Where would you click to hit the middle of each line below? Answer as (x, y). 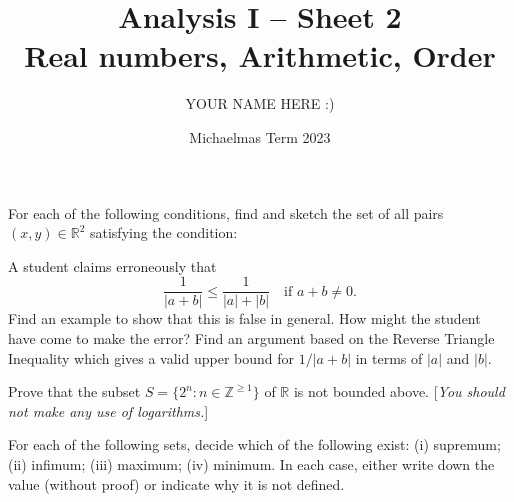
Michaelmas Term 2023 (260, 136)
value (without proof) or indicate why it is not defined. (176, 483)
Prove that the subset (74, 391)
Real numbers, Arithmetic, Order (260, 55)
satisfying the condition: (163, 232)
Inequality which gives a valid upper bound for (151, 357)
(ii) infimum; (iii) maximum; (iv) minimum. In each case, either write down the (251, 463)
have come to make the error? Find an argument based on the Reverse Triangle (251, 337)
